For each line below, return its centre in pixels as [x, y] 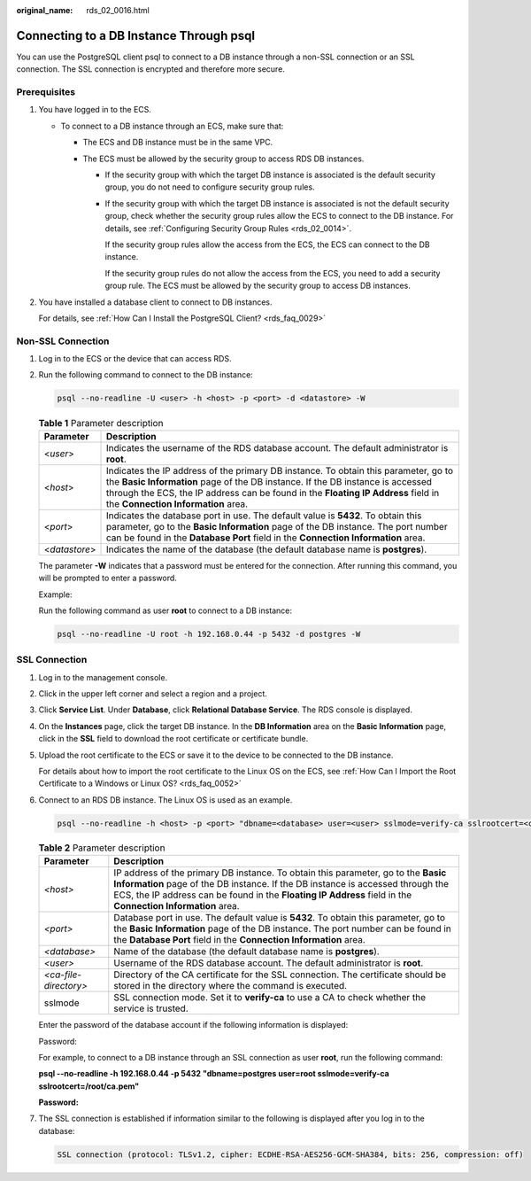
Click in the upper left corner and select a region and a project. [153, 694]
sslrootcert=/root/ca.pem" [89, 1086]
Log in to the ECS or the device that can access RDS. [135, 359]
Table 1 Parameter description [101, 423]
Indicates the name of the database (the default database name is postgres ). [267, 549]
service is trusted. [151, 1008]
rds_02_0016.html [118, 10]
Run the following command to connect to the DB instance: [146, 375]
